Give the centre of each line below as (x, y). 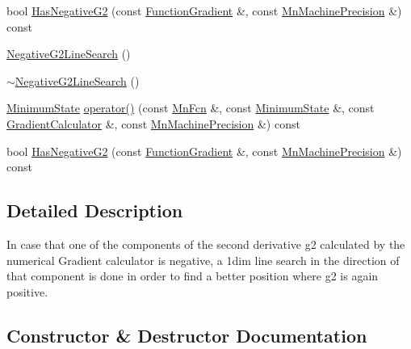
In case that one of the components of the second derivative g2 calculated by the (206, 244)
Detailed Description (95, 210)
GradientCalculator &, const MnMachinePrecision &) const (153, 123)
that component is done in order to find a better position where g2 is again (193, 276)
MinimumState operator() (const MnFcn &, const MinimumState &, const (191, 108)
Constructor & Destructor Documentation (187, 335)
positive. (27, 291)
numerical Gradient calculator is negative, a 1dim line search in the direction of (203, 260)
